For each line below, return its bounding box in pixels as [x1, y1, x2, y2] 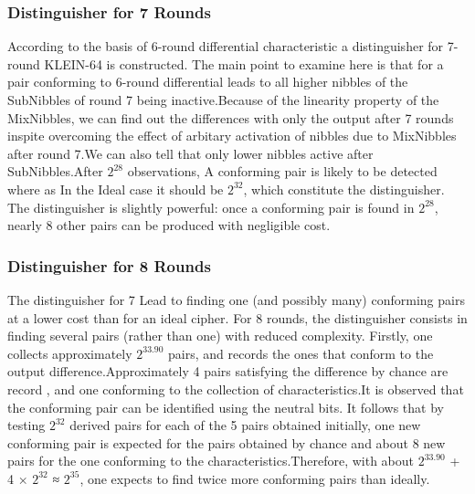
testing [7, 415, 46, 435]
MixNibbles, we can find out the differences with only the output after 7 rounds [7, 108, 454, 127]
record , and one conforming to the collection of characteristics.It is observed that [7, 379, 464, 398]
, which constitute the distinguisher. [243, 179, 445, 198]
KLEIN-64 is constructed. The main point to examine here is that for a [44, 54, 444, 73]
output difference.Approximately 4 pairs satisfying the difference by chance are [7, 362, 449, 381]
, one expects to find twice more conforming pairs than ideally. [79, 468, 430, 488]
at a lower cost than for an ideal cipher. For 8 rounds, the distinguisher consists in [7, 308, 468, 327]
